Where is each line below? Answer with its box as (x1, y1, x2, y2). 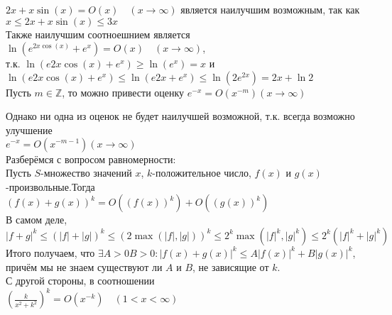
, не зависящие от (192, 259, 269, 274)
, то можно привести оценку (62, 84, 185, 99)
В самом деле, (6, 212, 67, 227)
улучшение (6, 122, 53, 137)
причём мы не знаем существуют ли (6, 259, 163, 274)
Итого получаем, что (6, 245, 95, 260)
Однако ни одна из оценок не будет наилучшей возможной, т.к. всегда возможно (6, 109, 355, 123)
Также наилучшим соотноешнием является (6, 26, 190, 41)
